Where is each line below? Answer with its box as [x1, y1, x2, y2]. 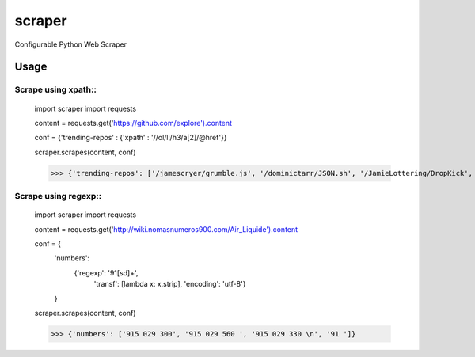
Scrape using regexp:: [14, 191, 102, 202]
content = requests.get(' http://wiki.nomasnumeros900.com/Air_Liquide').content [34, 224, 298, 234]
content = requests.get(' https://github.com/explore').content [34, 118, 233, 127]
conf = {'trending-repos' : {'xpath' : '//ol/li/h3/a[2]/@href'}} [34, 133, 227, 142]
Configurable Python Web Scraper [14, 40, 127, 49]
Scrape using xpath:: [14, 84, 97, 95]
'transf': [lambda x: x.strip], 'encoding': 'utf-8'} [93, 279, 246, 289]
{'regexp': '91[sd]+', [74, 268, 139, 277]
